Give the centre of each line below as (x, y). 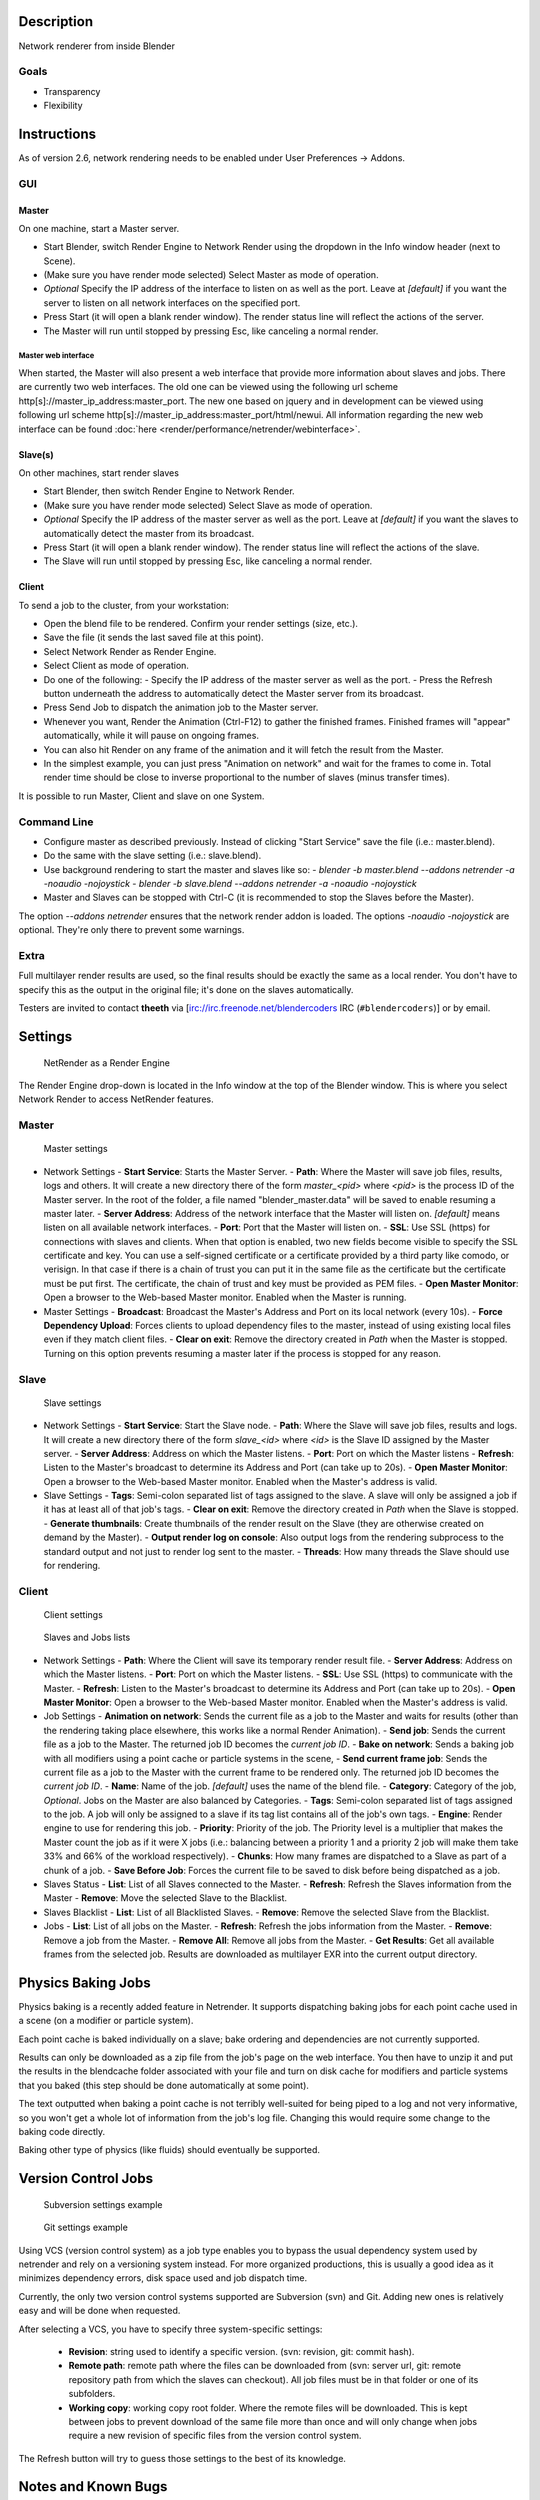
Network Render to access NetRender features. (116, 1099)
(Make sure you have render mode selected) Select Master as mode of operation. (211, 275)
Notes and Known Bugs (93, 2486)
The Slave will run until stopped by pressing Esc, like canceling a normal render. (208, 561)
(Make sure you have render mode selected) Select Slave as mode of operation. (208, 505)
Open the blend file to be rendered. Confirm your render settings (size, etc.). (201, 624)
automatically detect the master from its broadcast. (149, 533)
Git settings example (86, 2227)
